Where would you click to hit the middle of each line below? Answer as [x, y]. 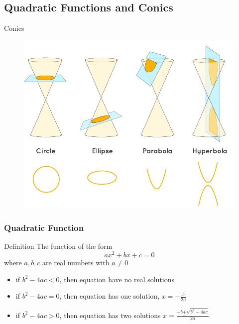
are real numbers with [76, 262]
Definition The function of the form [58, 246]
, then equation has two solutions [110, 315]
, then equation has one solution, [110, 296]
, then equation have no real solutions [117, 279]
